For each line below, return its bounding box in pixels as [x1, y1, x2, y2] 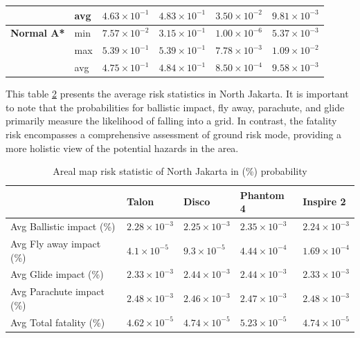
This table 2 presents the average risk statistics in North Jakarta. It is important [6, 86, 349, 101]
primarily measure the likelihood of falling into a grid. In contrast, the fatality [6, 113, 337, 128]
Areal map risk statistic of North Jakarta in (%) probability [53, 164, 307, 178]
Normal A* [10, 26, 65, 40]
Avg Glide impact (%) [10, 267, 104, 281]
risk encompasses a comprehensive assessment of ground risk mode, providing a [6, 126, 342, 141]
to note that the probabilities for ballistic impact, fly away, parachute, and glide [6, 100, 345, 114]
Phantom [240, 187, 285, 202]
